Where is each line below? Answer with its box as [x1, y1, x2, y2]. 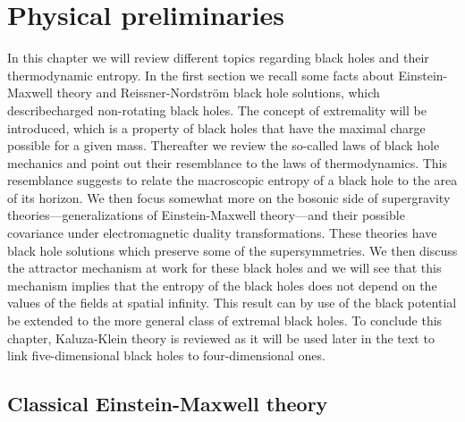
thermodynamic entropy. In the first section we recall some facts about [7, 65, 394, 84]
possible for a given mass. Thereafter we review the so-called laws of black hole [7, 136, 440, 155]
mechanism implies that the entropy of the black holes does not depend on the [7, 275, 437, 294]
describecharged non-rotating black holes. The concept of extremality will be [7, 100, 427, 119]
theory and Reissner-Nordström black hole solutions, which [56, 83, 380, 102]
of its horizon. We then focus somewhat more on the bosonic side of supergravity [7, 188, 451, 207]
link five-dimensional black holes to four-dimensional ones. [7, 346, 325, 365]
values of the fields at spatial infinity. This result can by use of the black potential [7, 293, 457, 312]
